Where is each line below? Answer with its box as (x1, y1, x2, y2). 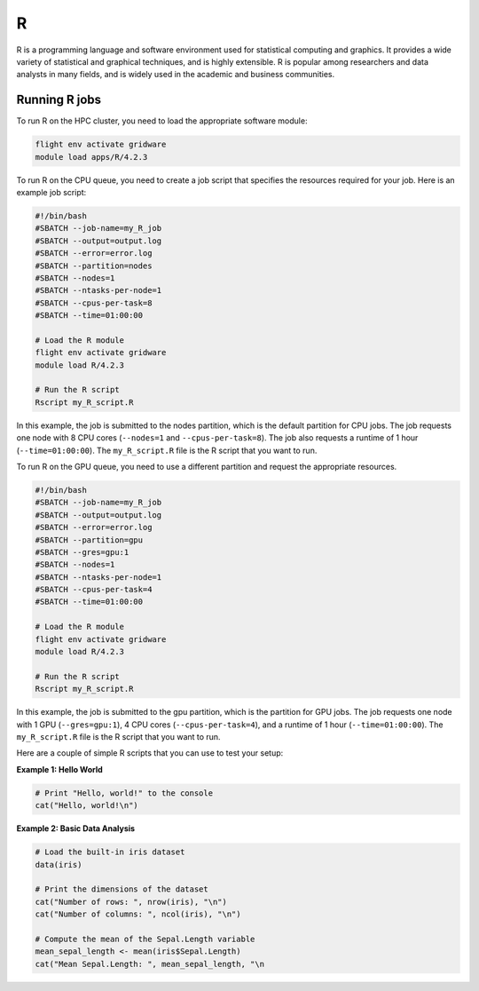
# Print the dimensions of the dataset (35, 884, 208, 894)
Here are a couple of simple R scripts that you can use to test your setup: (16, 748, 284, 758)
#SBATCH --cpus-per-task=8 (35, 297, 153, 308)
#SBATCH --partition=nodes (35, 260, 153, 271)
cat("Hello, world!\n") (35, 800, 139, 811)
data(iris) (35, 860, 82, 869)
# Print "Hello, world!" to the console (35, 788, 213, 798)
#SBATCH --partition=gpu (35, 535, 144, 545)
